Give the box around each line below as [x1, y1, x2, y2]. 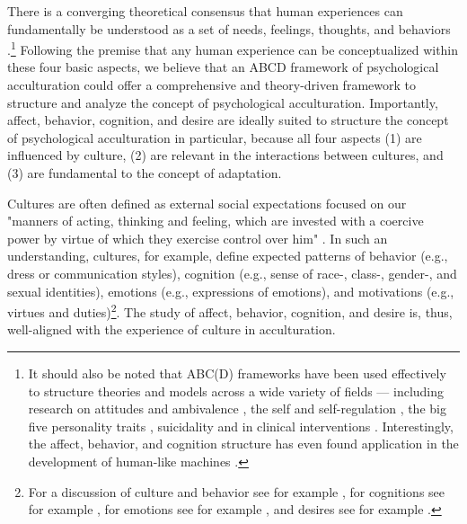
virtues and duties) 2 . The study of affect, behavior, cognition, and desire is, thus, [7, 300, 453, 321]
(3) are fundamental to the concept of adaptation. [7, 164, 282, 182]
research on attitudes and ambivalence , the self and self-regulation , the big [28, 399, 446, 418]
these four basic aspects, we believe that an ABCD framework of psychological [7, 58, 439, 76]
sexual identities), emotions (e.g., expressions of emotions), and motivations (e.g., [7, 281, 454, 300]
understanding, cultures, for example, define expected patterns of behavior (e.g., [7, 246, 448, 265]
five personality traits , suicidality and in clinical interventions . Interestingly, [28, 416, 454, 435]
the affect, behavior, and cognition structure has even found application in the [28, 434, 459, 453]
